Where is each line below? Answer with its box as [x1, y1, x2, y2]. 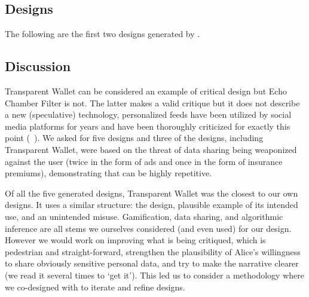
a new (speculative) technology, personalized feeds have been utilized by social [5, 108, 292, 121]
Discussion [5, 57, 71, 75]
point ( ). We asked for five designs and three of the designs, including [5, 131, 264, 144]
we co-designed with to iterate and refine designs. [5, 280, 185, 293]
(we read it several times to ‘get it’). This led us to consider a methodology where [5, 268, 304, 281]
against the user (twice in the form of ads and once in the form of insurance [5, 155, 283, 167]
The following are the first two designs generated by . [5, 27, 200, 40]
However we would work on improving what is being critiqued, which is [5, 234, 266, 246]
